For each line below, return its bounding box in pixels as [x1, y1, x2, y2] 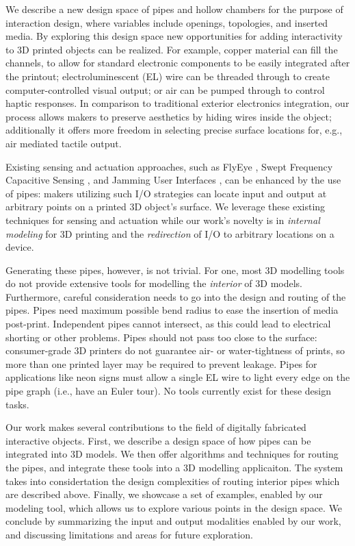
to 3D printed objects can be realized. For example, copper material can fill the [5, 42, 338, 56]
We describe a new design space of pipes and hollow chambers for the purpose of [5, 2, 343, 16]
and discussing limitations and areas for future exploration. [5, 527, 253, 541]
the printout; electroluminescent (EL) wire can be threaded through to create [5, 69, 330, 83]
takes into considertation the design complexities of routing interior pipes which [5, 473, 340, 488]
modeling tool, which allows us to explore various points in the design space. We [5, 500, 343, 514]
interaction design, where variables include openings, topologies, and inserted [5, 15, 328, 29]
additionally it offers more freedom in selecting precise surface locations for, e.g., [5, 123, 343, 137]
